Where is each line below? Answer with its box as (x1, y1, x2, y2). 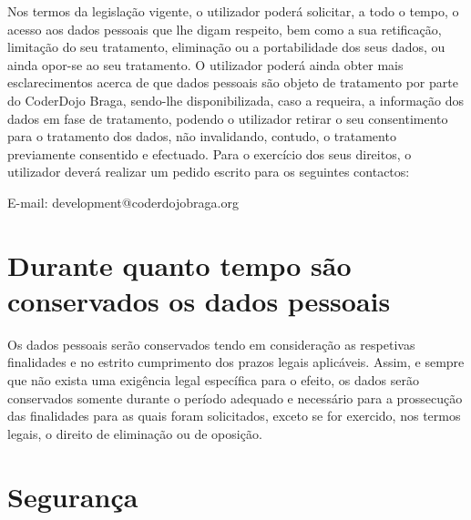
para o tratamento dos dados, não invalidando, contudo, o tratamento (7, 127, 396, 146)
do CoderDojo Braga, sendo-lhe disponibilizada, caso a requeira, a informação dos (7, 90, 465, 109)
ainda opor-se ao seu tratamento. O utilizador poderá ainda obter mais (7, 55, 404, 74)
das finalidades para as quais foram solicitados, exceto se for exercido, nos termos (7, 406, 461, 425)
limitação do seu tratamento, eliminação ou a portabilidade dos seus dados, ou (7, 37, 445, 56)
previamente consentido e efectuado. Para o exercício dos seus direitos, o (7, 144, 412, 163)
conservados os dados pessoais (7, 281, 391, 319)
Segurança (7, 477, 138, 515)
